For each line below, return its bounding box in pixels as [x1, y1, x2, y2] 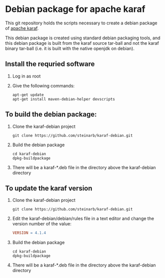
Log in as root [12, 73, 41, 79]
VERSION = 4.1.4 [12, 230, 46, 236]
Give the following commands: [12, 83, 75, 89]
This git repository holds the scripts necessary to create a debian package [5, 20, 158, 26]
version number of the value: [12, 221, 72, 227]
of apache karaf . [5, 25, 39, 31]
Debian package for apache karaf [5, 3, 146, 15]
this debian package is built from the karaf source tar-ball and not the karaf [5, 40, 159, 46]
